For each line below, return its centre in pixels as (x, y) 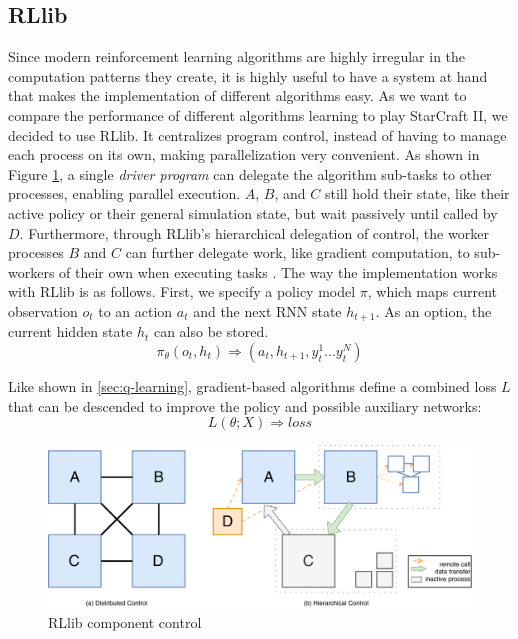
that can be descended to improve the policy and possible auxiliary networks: (245, 405)
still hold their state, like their (417, 193)
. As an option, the (433, 310)
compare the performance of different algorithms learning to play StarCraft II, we (258, 114)
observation (43, 310)
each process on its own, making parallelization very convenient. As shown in (244, 154)
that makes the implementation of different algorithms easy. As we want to (237, 95)
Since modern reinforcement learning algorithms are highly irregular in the (237, 56)
